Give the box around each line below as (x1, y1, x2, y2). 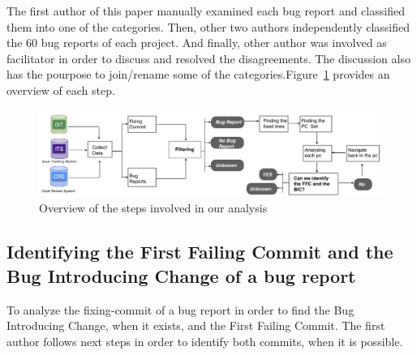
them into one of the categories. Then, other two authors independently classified (6, 18, 411, 35)
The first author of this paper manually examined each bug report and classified (6, 2, 405, 19)
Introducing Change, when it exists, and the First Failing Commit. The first (6, 317, 385, 334)
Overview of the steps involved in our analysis (39, 199, 268, 216)
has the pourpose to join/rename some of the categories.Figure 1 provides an (6, 66, 390, 83)
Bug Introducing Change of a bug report (6, 263, 356, 288)
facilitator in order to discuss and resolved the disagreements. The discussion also (6, 49, 411, 66)
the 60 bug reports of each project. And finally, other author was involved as (6, 34, 387, 51)
